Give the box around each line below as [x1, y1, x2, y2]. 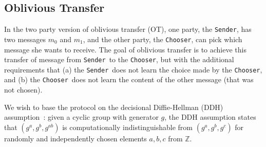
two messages [4, 33, 46, 44]
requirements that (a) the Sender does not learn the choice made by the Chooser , [4, 64, 262, 75]
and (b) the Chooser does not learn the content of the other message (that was [4, 74, 254, 85]
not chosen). [4, 84, 43, 95]
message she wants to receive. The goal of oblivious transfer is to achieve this [4, 44, 246, 54]
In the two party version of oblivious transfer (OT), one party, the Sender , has [4, 24, 252, 34]
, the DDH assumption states [164, 112, 256, 122]
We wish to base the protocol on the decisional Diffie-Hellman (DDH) [4, 101, 223, 112]
